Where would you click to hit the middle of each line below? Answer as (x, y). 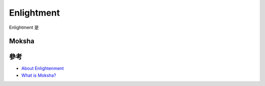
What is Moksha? (39, 75)
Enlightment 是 (24, 27)
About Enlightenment (42, 68)
